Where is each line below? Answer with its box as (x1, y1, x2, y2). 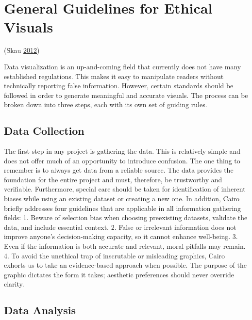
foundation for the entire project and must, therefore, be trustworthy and (4, 174, 222, 184)
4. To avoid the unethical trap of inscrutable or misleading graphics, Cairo (4, 250, 225, 260)
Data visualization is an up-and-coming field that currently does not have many (4, 61, 241, 71)
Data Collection (4, 123, 84, 138)
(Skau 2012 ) (4, 45, 40, 55)
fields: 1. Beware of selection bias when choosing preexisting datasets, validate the (4, 212, 248, 223)
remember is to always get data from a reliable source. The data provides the (4, 165, 234, 175)
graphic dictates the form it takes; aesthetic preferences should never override (4, 269, 234, 279)
